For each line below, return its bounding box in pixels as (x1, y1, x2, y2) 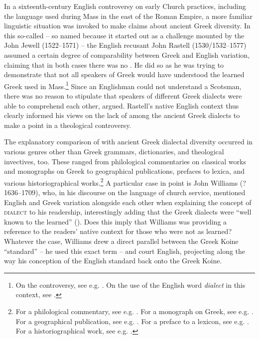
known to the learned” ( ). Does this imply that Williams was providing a (4, 216, 227, 226)
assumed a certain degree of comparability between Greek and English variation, (4, 49, 250, 60)
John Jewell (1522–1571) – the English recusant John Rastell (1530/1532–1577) (4, 40, 247, 50)
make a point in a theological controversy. (4, 119, 131, 130)
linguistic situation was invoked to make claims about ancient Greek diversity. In (4, 20, 251, 31)
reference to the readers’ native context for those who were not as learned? (4, 226, 232, 236)
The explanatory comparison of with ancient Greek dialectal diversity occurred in (4, 136, 253, 147)
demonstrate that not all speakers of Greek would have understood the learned (4, 69, 245, 80)
